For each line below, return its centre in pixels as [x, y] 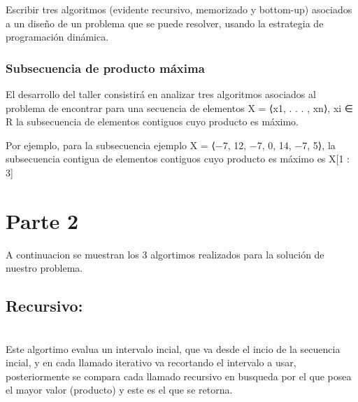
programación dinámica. [57, 37]
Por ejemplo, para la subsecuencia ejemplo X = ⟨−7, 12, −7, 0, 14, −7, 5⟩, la [171, 145]
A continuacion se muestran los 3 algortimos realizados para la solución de [165, 254]
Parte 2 [42, 220]
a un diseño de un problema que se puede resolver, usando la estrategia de [165, 23]
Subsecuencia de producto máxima [105, 68]
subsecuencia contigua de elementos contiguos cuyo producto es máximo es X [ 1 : [178, 159]
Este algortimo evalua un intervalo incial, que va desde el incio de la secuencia [173, 348]
